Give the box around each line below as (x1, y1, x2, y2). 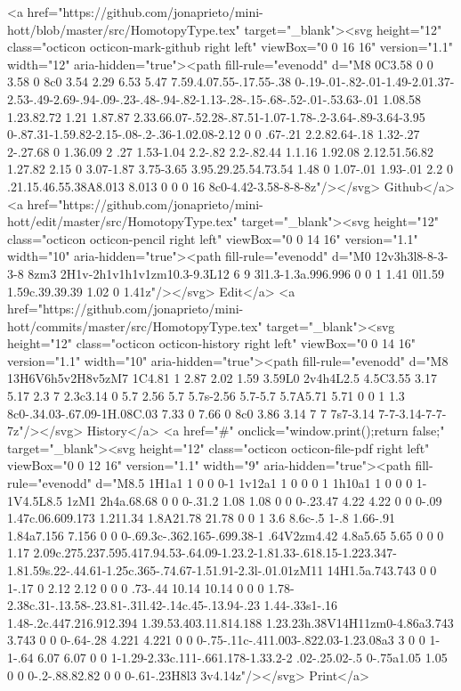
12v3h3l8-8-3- (375, 247, 449, 265)
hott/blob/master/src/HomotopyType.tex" (7, 20, 240, 38)
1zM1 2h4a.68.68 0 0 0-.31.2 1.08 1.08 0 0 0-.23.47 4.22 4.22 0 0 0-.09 (66, 491, 442, 509)
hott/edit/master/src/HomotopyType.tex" (7, 212, 238, 231)
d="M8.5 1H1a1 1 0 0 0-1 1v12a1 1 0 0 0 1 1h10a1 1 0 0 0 (95, 474, 413, 492)
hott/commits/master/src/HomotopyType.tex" (7, 316, 263, 335)
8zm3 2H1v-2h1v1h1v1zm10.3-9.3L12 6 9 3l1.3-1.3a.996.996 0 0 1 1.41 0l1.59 (28, 264, 444, 282)
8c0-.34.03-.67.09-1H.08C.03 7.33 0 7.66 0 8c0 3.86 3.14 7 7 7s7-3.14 (7, 403, 375, 422)
